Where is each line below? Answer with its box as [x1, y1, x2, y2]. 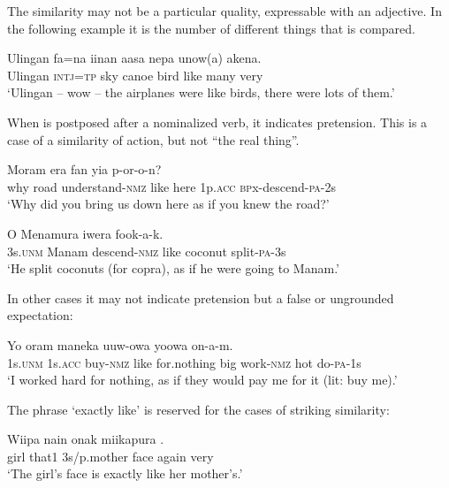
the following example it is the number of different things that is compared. [7, 19, 415, 37]
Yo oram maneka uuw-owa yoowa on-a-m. [7, 335, 233, 354]
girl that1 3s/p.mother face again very [7, 446, 214, 465]
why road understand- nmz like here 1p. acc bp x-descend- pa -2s [7, 177, 337, 195]
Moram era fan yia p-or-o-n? [7, 160, 162, 179]
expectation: [7, 306, 73, 324]
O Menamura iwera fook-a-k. [7, 224, 164, 242]
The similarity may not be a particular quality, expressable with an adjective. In [7, 2, 442, 19]
